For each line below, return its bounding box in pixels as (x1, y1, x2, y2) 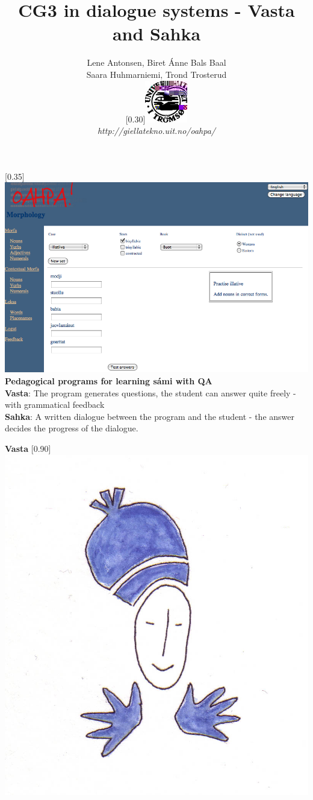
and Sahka (112, 21, 201, 46)
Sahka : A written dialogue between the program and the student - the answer (5, 410, 295, 422)
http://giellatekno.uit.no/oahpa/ (97, 124, 216, 137)
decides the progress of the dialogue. (5, 422, 138, 434)
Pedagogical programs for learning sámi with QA (5, 374, 212, 387)
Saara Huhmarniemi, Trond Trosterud (86, 68, 227, 80)
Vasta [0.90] (5, 442, 51, 454)
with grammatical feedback (5, 398, 105, 411)
